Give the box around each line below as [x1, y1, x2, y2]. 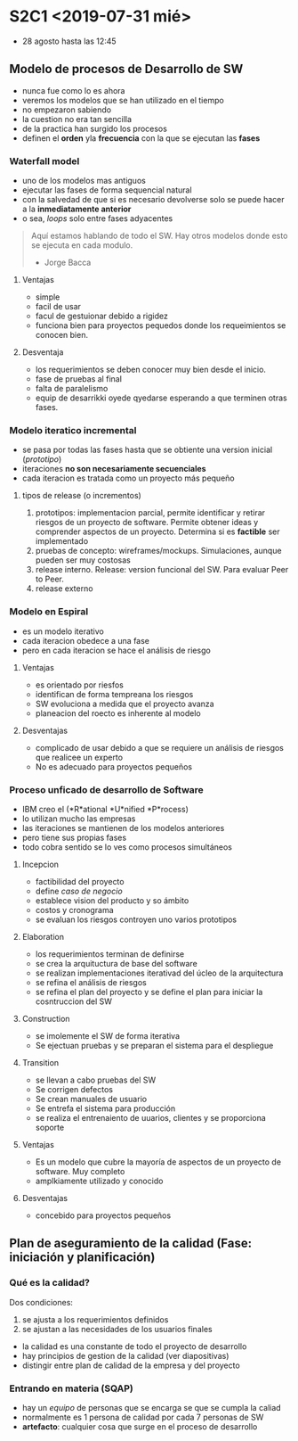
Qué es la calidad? [9, 1277, 91, 1289]
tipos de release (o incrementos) [21, 490, 142, 501]
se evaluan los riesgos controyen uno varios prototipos [35, 914, 238, 925]
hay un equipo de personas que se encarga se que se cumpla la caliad [21, 1402, 282, 1412]
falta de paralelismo [35, 383, 109, 394]
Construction [21, 1013, 70, 1024]
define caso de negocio [35, 885, 123, 896]
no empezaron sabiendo [21, 104, 112, 115]
